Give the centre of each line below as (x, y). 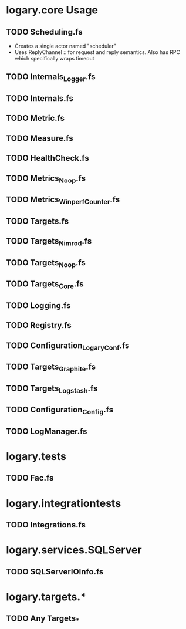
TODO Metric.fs (35, 118)
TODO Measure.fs (40, 138)
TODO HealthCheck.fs (48, 158)
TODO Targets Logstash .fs (52, 389)
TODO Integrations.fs (46, 525)
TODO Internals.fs (40, 98)
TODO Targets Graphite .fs (51, 368)
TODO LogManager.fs (47, 431)
